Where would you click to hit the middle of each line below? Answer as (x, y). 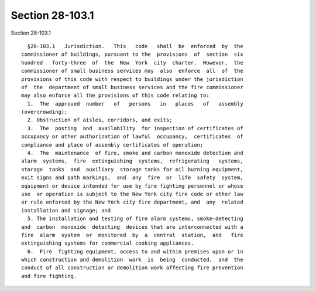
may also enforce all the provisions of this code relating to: (116, 96)
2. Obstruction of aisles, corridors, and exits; (100, 120)
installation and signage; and (66, 210)
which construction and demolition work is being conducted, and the (132, 260)
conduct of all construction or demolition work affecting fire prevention (132, 268)
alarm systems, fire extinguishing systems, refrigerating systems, (132, 161)
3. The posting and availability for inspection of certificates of (135, 128)
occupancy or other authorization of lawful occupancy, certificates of (132, 137)
